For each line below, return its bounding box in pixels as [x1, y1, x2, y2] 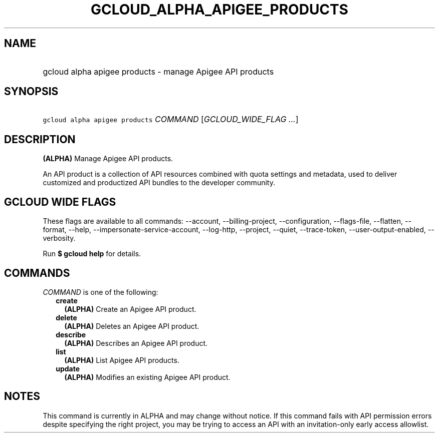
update [56, 364, 80, 373]
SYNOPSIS [4, 85, 59, 98]
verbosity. [43, 234, 76, 243]
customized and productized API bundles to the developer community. [43, 178, 275, 187]
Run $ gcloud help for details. [43, 249, 141, 258]
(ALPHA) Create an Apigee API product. [64, 304, 196, 313]
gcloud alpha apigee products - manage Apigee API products [43, 66, 274, 77]
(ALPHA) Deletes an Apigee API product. [64, 321, 199, 330]
